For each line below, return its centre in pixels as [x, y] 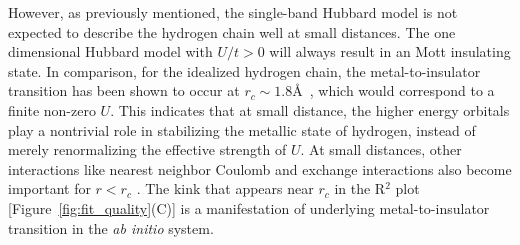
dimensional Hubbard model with [110, 51]
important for [49, 188]
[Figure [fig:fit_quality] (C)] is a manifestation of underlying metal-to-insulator [249, 207]
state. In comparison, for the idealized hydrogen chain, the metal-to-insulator [244, 70]
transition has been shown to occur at [124, 90]
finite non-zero [52, 109]
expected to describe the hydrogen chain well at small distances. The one [232, 31]
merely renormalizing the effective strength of [147, 149]
